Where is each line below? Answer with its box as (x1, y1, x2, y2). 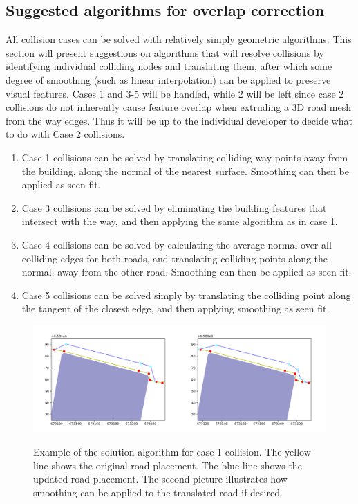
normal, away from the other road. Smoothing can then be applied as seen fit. (21, 264, 352, 279)
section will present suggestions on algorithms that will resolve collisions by (6, 45, 324, 60)
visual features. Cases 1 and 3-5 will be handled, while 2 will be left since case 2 (6, 86, 344, 100)
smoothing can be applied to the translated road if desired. (33, 485, 283, 499)
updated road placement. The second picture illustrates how (33, 471, 288, 486)
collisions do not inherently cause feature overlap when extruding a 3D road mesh (6, 100, 352, 114)
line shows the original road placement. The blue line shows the (33, 458, 302, 472)
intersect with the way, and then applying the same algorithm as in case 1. (21, 214, 338, 228)
